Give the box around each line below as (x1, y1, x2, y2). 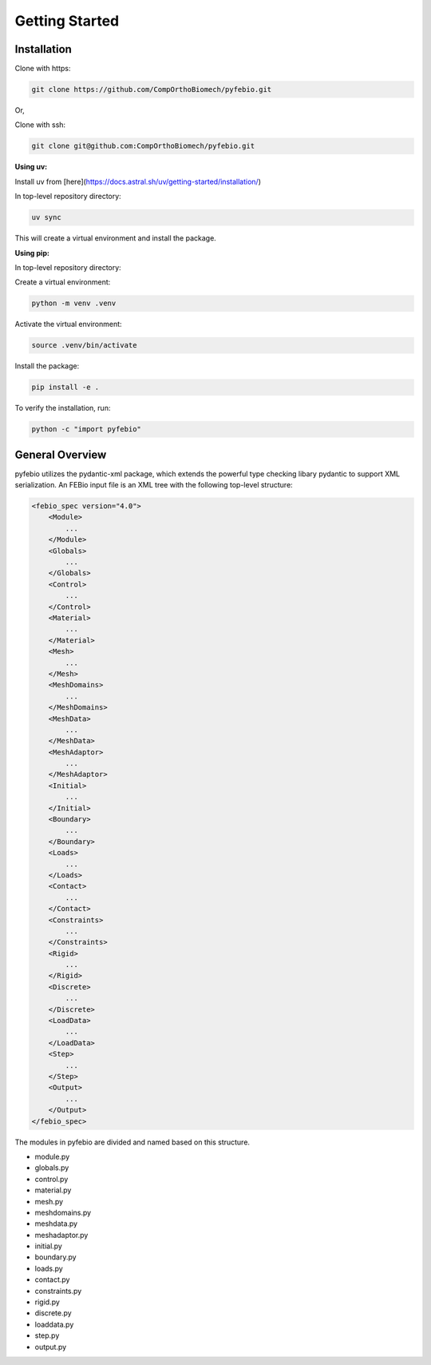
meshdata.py (34, 1219, 78, 1228)
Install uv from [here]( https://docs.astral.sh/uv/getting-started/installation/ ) (14, 177, 261, 186)
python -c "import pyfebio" (31, 424, 141, 434)
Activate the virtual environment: (14, 320, 123, 329)
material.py (34, 1185, 72, 1195)
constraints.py (34, 1286, 82, 1295)
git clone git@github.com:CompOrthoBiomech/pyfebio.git (31, 141, 255, 151)
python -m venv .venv (31, 299, 117, 308)
